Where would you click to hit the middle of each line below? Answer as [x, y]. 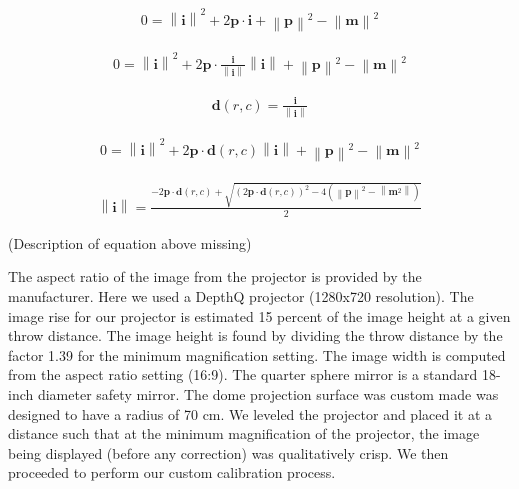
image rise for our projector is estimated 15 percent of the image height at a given [259, 315]
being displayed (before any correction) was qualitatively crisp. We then [228, 452]
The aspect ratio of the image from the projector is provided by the [215, 276]
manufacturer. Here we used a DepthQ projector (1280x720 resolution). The [241, 295]
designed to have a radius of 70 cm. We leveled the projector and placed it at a [250, 413]
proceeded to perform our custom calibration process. [172, 472]
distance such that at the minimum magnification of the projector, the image [244, 433]
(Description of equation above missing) [130, 242]
